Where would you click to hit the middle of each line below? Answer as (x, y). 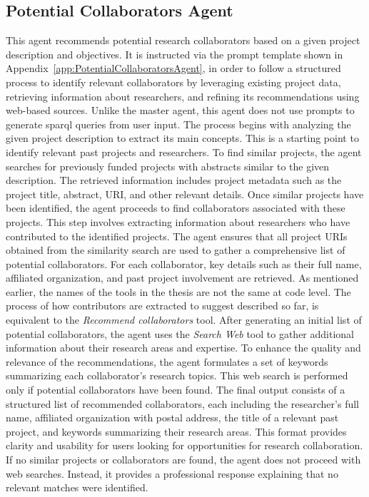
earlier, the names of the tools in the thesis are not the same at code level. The (178, 291)
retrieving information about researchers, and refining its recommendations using (183, 96)
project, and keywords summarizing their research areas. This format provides (176, 431)
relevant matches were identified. (77, 487)
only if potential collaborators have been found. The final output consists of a (176, 390)
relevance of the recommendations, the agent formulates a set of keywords (167, 361)
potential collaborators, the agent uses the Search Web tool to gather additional (180, 333)
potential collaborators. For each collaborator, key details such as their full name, (184, 263)
